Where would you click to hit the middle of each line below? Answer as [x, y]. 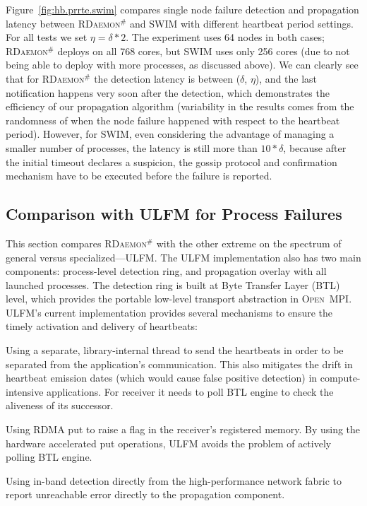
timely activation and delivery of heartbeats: [102, 326]
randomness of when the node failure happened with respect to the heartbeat [173, 120]
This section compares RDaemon [77, 243]
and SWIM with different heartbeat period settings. [242, 23]
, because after [315, 147]
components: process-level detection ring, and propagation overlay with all [166, 271]
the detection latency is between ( [167, 78]
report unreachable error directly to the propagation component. [145, 494]
